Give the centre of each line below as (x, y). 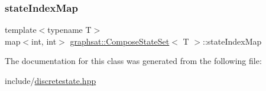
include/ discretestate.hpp (51, 80)
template (21, 30)
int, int (44, 41)
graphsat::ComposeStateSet (120, 41)
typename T (69, 30)
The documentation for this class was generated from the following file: (133, 61)
